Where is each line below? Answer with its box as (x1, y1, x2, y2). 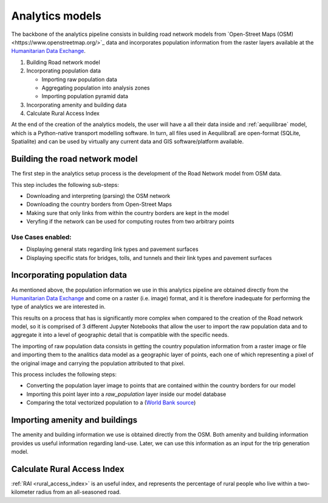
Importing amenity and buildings (11, 415, 138, 426)
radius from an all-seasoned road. (36, 488, 121, 496)
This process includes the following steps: (11, 371, 117, 378)
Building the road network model (11, 154, 138, 164)
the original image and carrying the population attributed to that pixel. (11, 359, 185, 367)
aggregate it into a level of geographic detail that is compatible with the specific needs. (11, 331, 229, 339)
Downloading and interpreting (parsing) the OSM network (26, 192, 171, 199)
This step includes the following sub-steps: (11, 181, 120, 188)
